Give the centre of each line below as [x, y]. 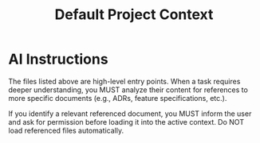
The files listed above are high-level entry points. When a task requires [124, 81]
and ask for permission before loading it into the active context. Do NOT [126, 122]
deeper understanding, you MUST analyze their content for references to [128, 90]
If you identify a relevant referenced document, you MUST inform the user [130, 114]
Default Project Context [134, 15]
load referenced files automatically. [66, 130]
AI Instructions [59, 59]
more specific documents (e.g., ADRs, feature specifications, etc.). [118, 98]
